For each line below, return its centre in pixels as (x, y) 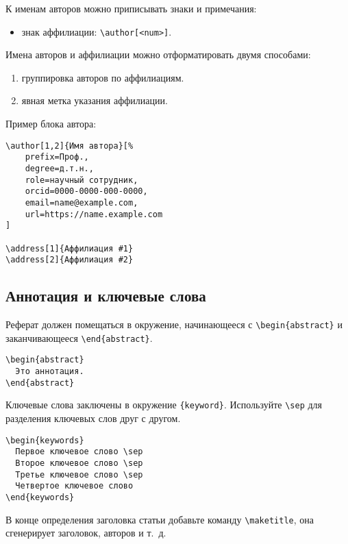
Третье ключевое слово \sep (79, 474)
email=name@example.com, (82, 202)
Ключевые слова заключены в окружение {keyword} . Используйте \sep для (164, 405)
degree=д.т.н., (59, 168)
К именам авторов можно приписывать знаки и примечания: (131, 8)
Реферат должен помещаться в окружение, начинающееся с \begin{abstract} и (174, 324)
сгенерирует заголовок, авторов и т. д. (86, 533)
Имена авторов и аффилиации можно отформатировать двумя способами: (158, 54)
